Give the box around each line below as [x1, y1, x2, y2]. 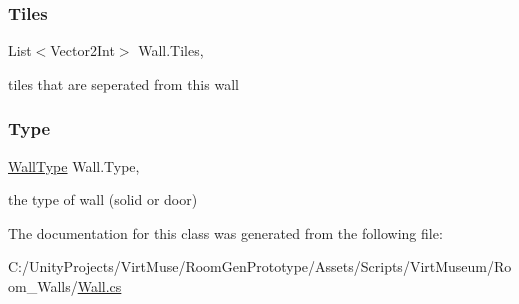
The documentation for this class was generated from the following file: [8, 222, 443, 243]
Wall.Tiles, [138, 40, 204, 61]
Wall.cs [77, 276, 122, 296]
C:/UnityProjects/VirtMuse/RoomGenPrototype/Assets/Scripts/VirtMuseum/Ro [8, 256, 512, 277]
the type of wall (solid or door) [8, 189, 198, 210]
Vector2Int [50, 40, 115, 61]
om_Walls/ [8, 276, 78, 296]
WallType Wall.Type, [8, 155, 140, 176]
